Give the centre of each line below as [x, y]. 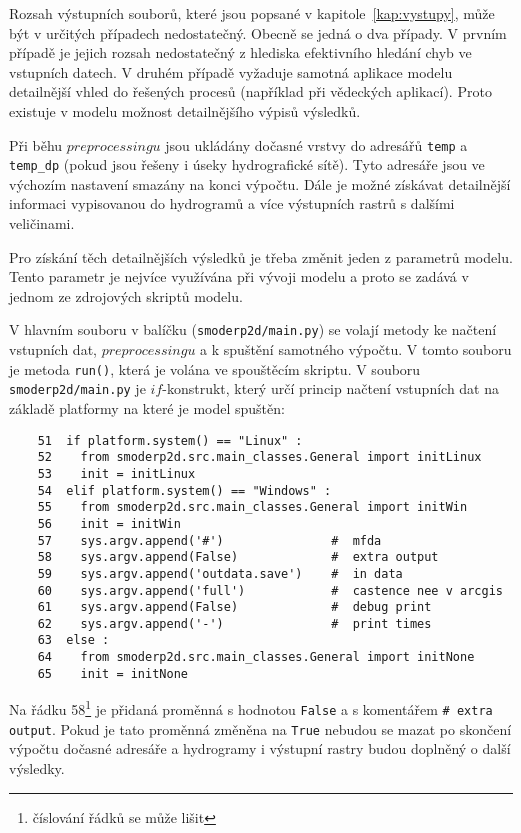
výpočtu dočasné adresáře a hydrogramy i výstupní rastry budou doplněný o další [260, 748]
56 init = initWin [109, 523]
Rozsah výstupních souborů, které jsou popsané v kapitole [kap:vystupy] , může [252, 13]
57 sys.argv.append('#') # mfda [209, 540]
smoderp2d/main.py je [77, 388]
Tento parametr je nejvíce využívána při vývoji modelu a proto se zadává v [239, 276]
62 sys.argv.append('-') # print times [234, 623]
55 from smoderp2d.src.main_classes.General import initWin [252, 507]
